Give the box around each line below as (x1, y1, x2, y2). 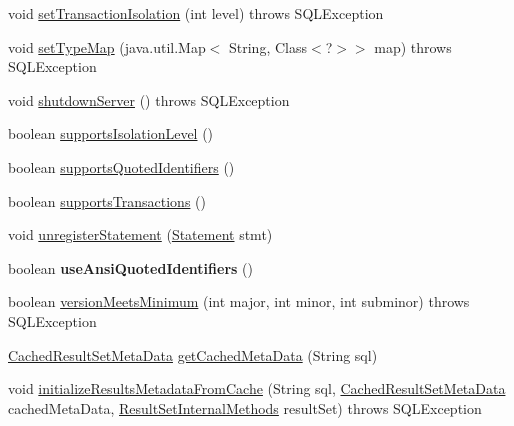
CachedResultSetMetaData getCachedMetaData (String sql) (8, 344, 378, 365)
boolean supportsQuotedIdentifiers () (8, 156, 235, 177)
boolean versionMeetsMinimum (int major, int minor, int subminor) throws (8, 291, 470, 312)
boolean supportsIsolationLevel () (8, 123, 214, 144)
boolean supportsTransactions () (8, 190, 206, 211)
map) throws (374, 36, 452, 57)
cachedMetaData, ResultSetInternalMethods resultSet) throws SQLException (8, 397, 482, 418)
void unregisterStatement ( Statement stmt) (8, 224, 273, 245)
